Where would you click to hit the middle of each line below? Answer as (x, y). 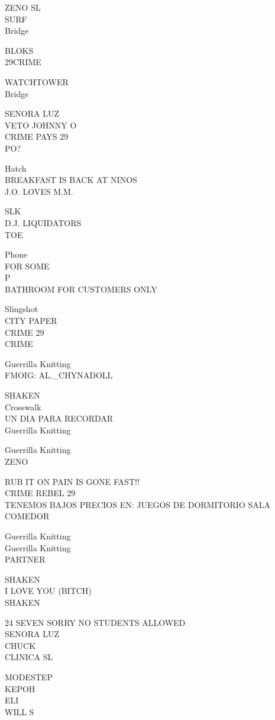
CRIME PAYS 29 (37, 136)
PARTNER (25, 559)
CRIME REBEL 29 (40, 493)
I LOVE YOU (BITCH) (48, 591)
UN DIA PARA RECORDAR (59, 418)
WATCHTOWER (37, 81)
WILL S (20, 711)
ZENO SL (23, 7)
